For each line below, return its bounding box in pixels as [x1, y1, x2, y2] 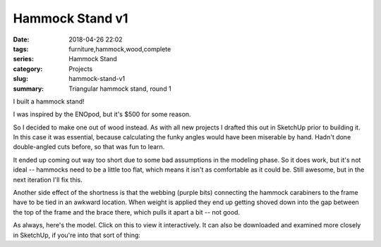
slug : [13, 75, 28, 83]
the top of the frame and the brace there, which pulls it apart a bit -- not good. [13, 208, 240, 216]
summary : [13, 84, 44, 93]
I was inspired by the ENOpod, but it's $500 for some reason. [13, 110, 191, 119]
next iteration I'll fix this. [13, 175, 83, 184]
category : [13, 64, 43, 73]
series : [13, 55, 35, 63]
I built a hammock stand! [13, 97, 85, 106]
